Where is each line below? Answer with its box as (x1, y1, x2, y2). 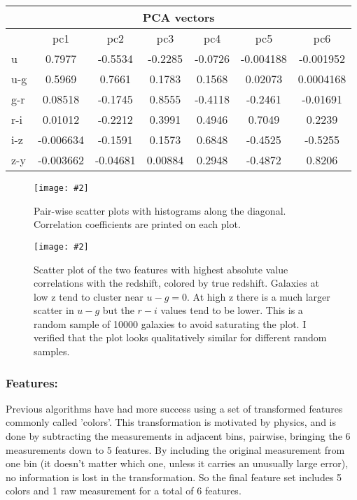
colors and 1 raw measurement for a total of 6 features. (6, 483, 241, 498)
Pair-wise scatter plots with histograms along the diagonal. (34, 203, 286, 217)
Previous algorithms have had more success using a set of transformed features (6, 401, 343, 415)
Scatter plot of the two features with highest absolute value (34, 262, 288, 276)
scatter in (34, 303, 74, 317)
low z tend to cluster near (34, 289, 143, 303)
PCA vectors (142, 9, 215, 25)
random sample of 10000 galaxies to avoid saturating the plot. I (34, 316, 307, 331)
